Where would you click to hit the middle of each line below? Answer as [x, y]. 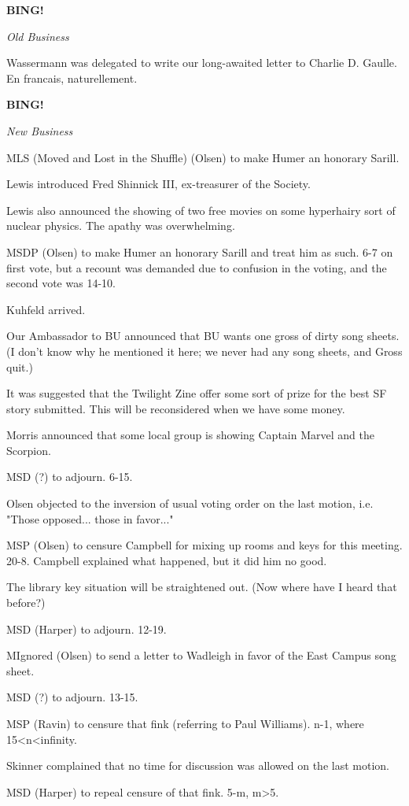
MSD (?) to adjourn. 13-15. [72, 697]
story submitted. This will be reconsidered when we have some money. [176, 408]
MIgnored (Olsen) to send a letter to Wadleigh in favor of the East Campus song [201, 655]
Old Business [38, 36]
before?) [26, 603]
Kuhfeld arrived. [46, 309]
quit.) [20, 366]
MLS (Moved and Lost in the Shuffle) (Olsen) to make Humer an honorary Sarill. [203, 157]
